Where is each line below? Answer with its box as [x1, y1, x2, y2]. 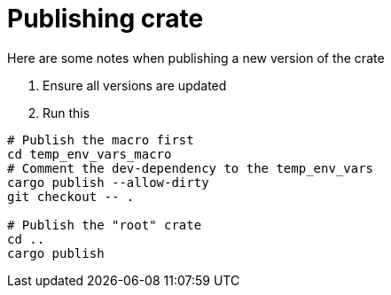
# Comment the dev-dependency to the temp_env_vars [7, 160, 374, 175]
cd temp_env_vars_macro [7, 146, 172, 161]
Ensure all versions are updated [43, 77, 227, 93]
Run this [43, 105, 90, 120]
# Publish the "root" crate [7, 217, 202, 232]
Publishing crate [7, 4, 204, 34]
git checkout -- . [7, 189, 135, 204]
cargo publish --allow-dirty [7, 175, 209, 190]
